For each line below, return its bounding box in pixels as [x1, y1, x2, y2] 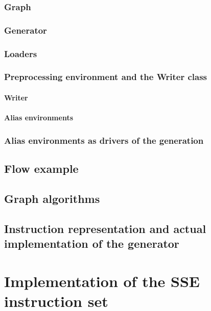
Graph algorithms [4, 190, 100, 206]
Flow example [4, 160, 79, 176]
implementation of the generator [4, 235, 179, 251]
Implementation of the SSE [4, 270, 200, 291]
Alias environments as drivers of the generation [4, 134, 204, 146]
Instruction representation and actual [4, 220, 206, 236]
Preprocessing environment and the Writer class [4, 70, 207, 83]
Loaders [4, 47, 37, 60]
